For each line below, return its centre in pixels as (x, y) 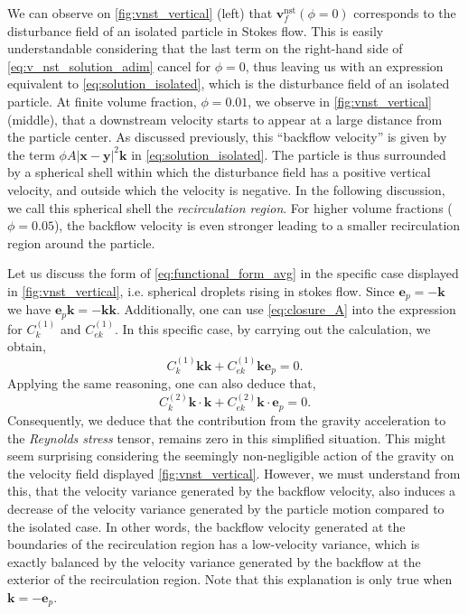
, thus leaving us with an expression (344, 65)
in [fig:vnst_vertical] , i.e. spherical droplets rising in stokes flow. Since (201, 290)
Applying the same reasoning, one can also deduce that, (162, 383)
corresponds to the (405, 13)
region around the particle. (81, 242)
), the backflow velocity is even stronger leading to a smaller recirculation (257, 225)
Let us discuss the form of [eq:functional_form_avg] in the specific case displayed (233, 273)
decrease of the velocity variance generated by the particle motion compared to (226, 508)
